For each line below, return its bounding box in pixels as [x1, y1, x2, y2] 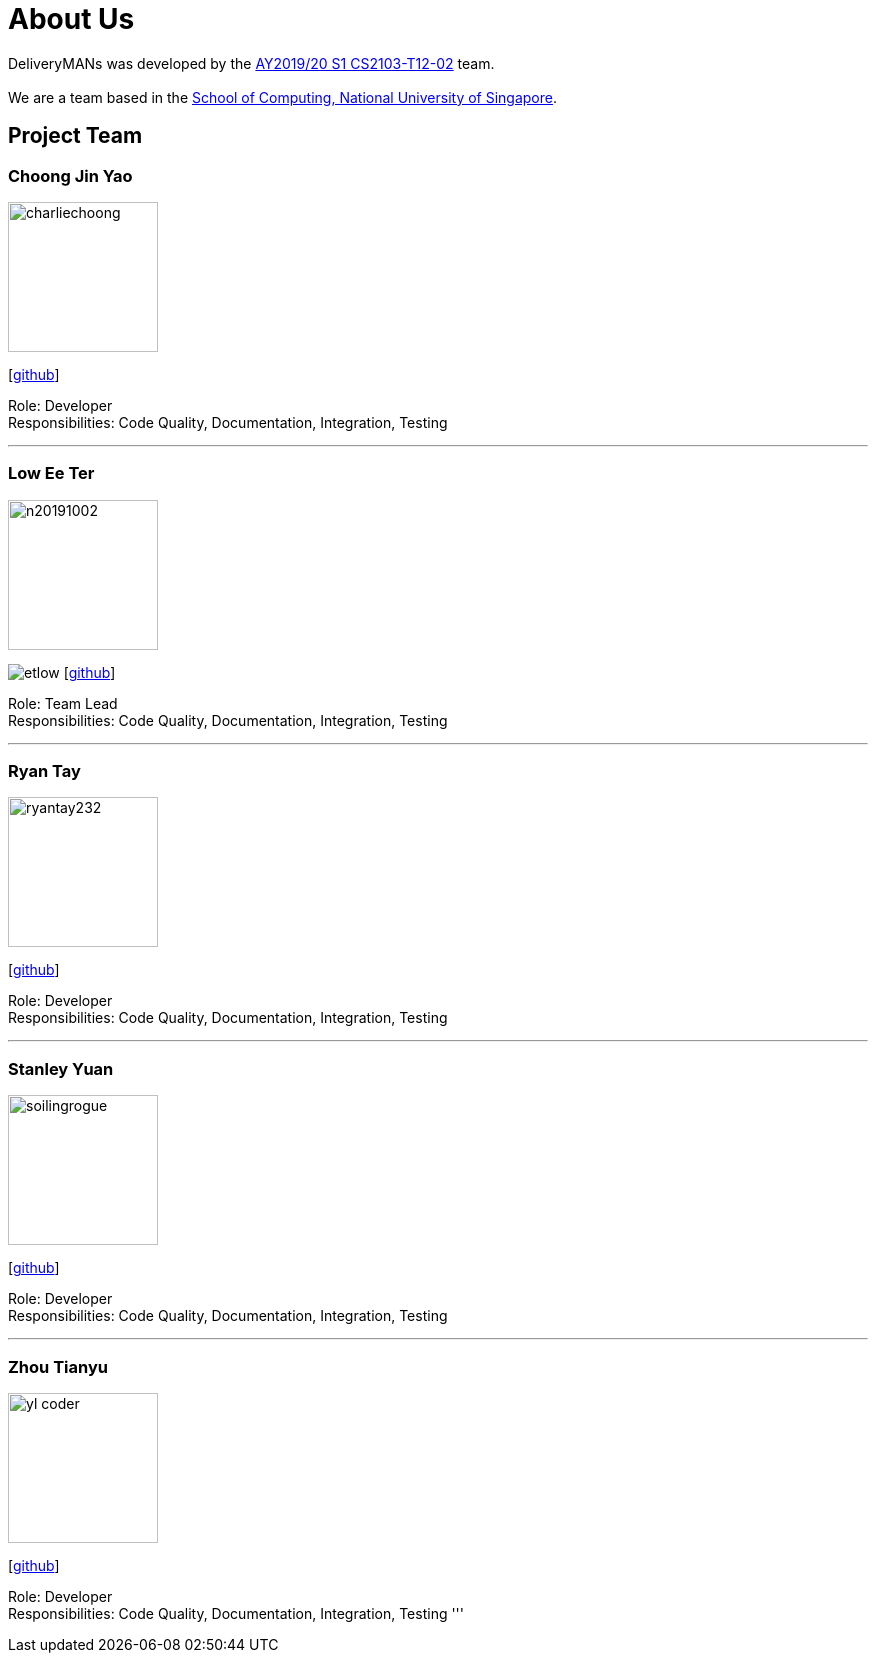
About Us [8, 2, 135, 36]
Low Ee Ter [8, 463, 95, 484]
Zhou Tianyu [8, 1356, 108, 1377]
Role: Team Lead [8, 694, 118, 712]
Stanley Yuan [8, 1058, 114, 1079]
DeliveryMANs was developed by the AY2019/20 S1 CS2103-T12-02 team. [8, 54, 495, 72]
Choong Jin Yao [8, 165, 133, 186]
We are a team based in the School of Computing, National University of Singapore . [8, 88, 558, 106]
